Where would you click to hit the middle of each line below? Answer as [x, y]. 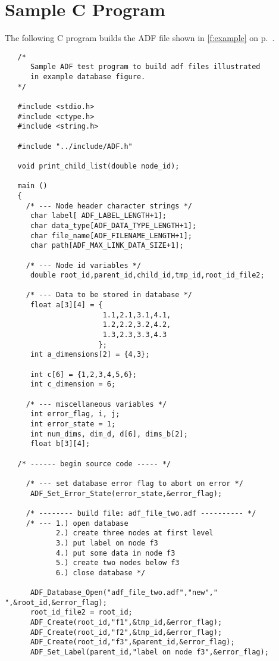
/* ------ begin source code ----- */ [94, 464]
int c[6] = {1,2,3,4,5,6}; [83, 374]
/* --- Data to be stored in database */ [109, 295]
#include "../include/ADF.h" [75, 146]
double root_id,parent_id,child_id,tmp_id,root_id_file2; [147, 275]
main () [32, 186]
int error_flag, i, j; [75, 414]
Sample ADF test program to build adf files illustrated [145, 67]
